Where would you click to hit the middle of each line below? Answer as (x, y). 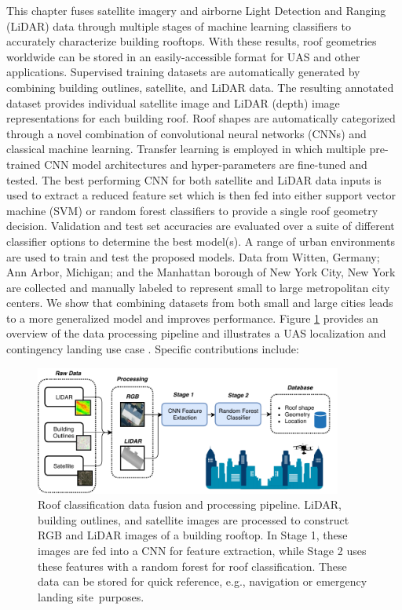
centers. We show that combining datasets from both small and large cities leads (200, 303)
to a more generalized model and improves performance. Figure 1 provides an (192, 318)
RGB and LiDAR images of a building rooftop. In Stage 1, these (193, 535)
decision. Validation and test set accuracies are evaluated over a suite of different (201, 226)
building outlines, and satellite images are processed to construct (194, 519)
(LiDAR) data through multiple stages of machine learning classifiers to (179, 26)
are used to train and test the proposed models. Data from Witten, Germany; (193, 256)
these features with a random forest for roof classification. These (192, 566)
